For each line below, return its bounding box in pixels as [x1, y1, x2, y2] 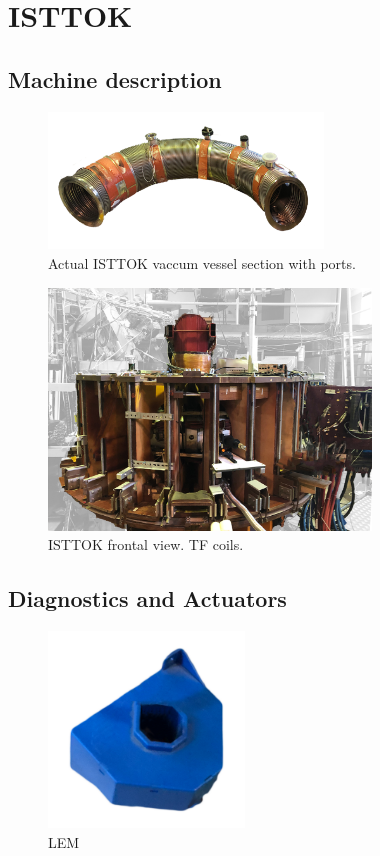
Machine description [8, 63, 222, 94]
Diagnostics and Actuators [8, 583, 287, 614]
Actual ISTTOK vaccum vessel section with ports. [48, 252, 356, 273]
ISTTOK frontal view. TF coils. [48, 534, 244, 555]
